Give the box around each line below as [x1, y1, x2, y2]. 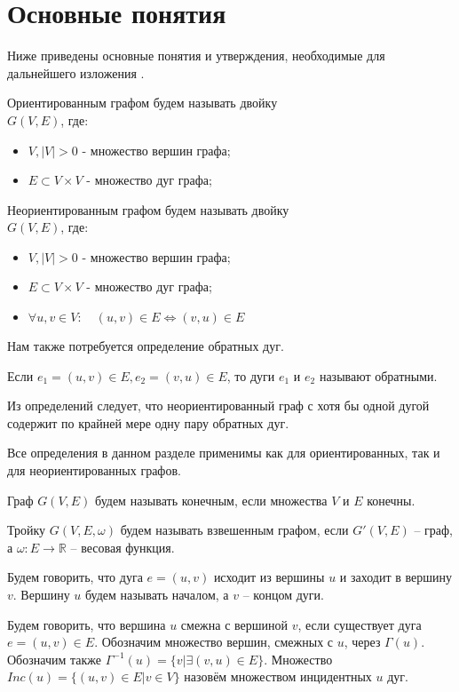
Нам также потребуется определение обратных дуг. [7, 337, 284, 355]
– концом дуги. [242, 585, 324, 603]
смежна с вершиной [180, 615, 289, 633]
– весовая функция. [70, 537, 175, 556]
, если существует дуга [297, 615, 422, 633]
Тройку [7, 521, 46, 539]
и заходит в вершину [339, 568, 452, 586]
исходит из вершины [213, 568, 325, 586]
